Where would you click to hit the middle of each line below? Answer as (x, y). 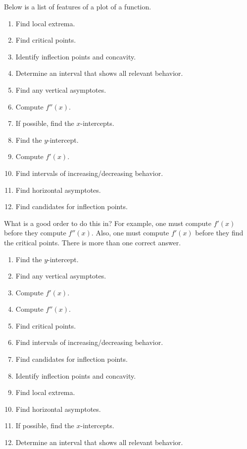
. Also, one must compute (130, 233)
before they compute (35, 233)
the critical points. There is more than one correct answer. (93, 242)
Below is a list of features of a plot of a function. (78, 6)
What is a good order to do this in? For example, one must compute (108, 223)
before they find (219, 233)
